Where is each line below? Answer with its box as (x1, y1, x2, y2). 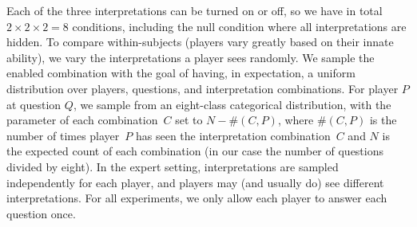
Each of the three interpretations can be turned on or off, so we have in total (6, 2, 383, 18)
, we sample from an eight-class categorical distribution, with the (73, 96, 391, 112)
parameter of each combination (6, 112, 158, 128)
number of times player (6, 127, 120, 143)
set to (175, 112, 203, 128)
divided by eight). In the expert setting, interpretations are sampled (6, 158, 339, 174)
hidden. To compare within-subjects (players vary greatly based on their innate (6, 33, 394, 50)
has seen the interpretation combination (135, 127, 331, 143)
